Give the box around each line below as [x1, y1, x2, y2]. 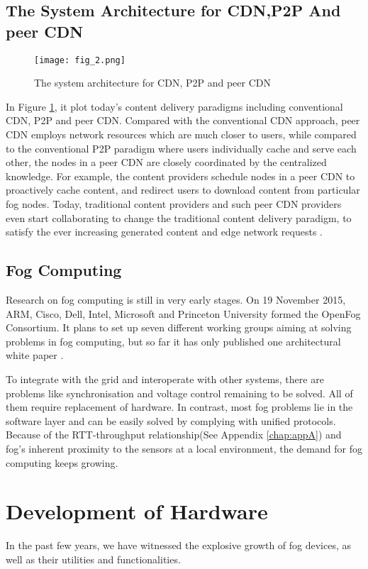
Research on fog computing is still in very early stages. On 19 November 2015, [6, 292, 346, 306]
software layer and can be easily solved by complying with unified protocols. [6, 413, 336, 428]
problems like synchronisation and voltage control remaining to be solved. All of [6, 385, 353, 400]
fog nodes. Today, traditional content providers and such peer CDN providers [6, 197, 342, 211]
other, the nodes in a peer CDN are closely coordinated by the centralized [6, 155, 327, 170]
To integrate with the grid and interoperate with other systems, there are [6, 371, 324, 386]
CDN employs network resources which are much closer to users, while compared [6, 127, 357, 142]
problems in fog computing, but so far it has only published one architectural [6, 333, 341, 348]
